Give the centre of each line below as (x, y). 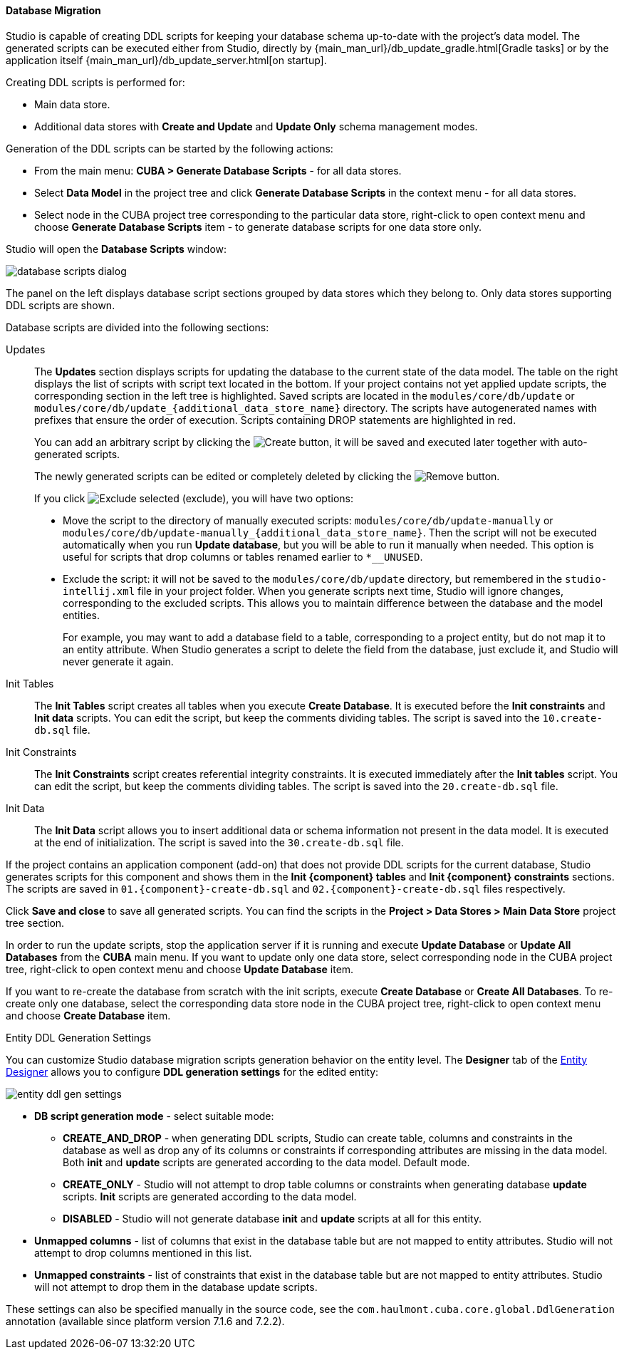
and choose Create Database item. (88, 1015)
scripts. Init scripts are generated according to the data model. (210, 1196)
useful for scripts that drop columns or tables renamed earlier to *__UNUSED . (243, 556)
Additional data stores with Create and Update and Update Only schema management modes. (256, 126)
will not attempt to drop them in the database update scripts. (176, 1287)
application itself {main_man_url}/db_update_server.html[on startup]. (166, 60)
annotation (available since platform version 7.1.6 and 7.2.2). (145, 1321)
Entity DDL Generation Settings (79, 1037)
